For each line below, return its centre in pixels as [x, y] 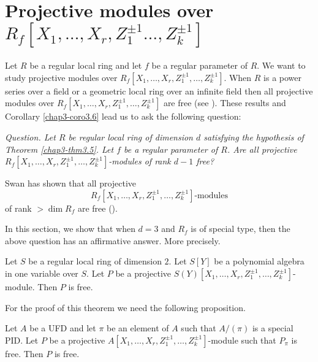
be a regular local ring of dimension [95, 261]
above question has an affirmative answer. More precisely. [113, 240]
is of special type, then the [240, 229]
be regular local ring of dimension [131, 137]
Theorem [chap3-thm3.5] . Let [59, 149]
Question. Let [30, 137]
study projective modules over [61, 77]
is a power [283, 77]
